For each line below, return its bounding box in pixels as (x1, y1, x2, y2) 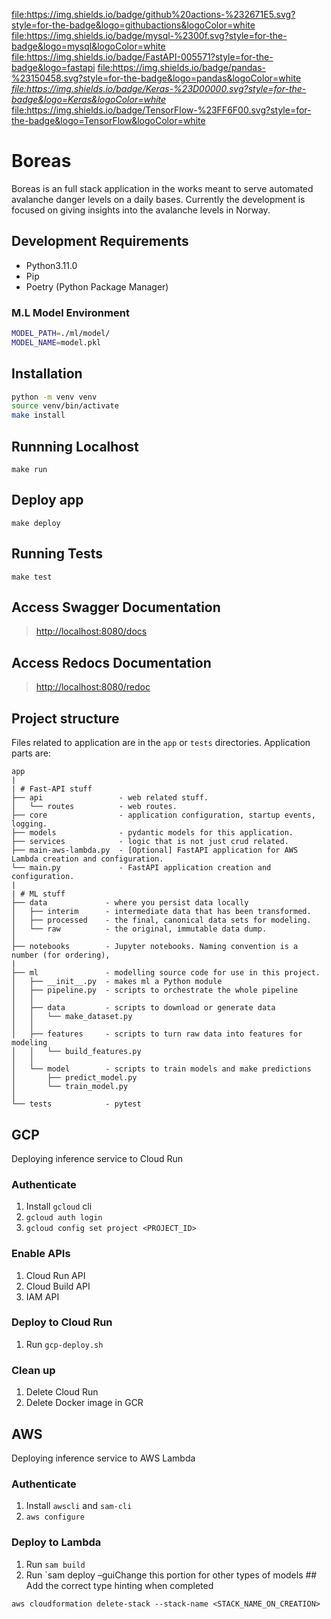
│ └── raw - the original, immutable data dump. (11, 924, 268, 934)
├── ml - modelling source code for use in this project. (11, 968, 321, 978)
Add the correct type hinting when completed (25, 1579, 214, 1591)
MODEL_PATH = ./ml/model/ (11, 329, 111, 339)
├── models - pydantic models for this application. (11, 828, 294, 838)
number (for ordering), (11, 950, 111, 961)
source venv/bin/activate (11, 401, 119, 411)
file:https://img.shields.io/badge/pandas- (97, 62, 266, 73)
